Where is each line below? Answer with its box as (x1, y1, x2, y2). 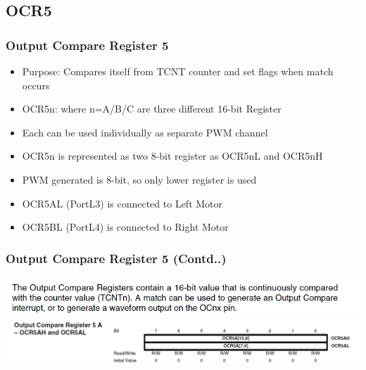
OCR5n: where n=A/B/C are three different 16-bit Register (22, 101, 282, 116)
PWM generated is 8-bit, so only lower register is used (22, 172, 257, 186)
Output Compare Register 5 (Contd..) (6, 249, 227, 267)
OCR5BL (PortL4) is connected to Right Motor (22, 219, 229, 234)
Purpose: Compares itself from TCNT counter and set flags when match (22, 64, 334, 78)
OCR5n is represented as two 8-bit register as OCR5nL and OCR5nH (22, 148, 323, 163)
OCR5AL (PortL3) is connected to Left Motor (22, 196, 223, 210)
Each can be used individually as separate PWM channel (22, 125, 268, 139)
